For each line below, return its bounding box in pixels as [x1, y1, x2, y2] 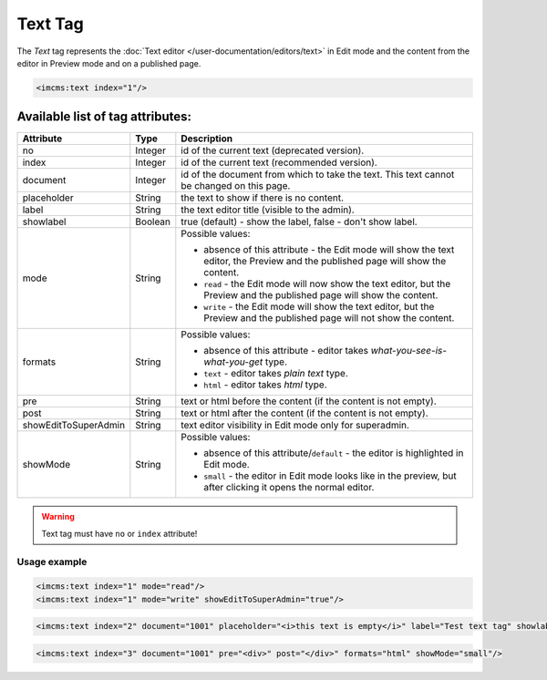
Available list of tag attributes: [16, 109, 191, 125]
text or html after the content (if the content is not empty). [181, 407, 428, 419]
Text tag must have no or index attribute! [41, 528, 198, 539]
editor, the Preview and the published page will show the [203, 255, 447, 268]
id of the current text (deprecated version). [181, 144, 365, 157]
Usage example [16, 555, 88, 568]
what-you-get [203, 355, 263, 368]
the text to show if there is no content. [181, 191, 345, 204]
